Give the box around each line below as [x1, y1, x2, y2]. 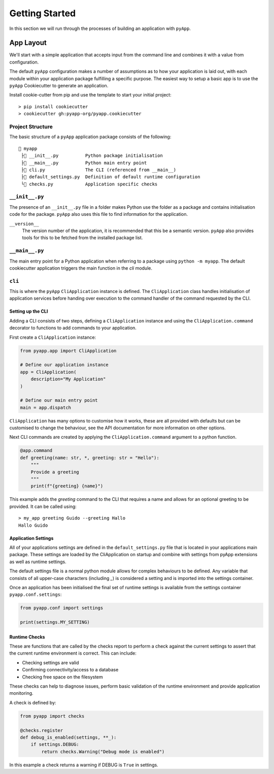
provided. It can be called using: [9, 503, 77, 509]
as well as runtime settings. [9, 559, 66, 565]
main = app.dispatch [20, 404, 71, 410]
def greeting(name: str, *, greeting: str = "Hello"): [20, 455, 159, 461]
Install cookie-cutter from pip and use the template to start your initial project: [9, 92, 172, 98]
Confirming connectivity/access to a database [22, 667, 119, 673]
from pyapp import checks [20, 713, 85, 719]
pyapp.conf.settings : [9, 592, 62, 598]
